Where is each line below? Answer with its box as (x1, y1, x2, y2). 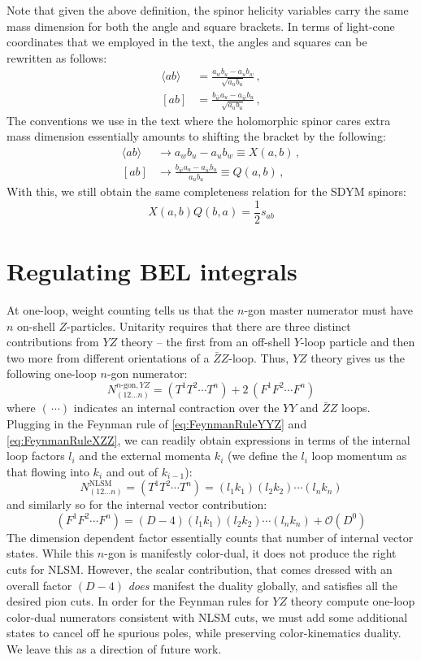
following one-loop (7, 365, 97, 382)
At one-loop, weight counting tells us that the (7, 301, 234, 318)
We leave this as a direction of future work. (7, 640, 222, 658)
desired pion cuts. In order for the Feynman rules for (7, 593, 269, 610)
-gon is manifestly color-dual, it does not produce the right (104, 545, 397, 562)
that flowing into (7, 462, 89, 480)
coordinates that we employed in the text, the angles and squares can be (7, 33, 367, 50)
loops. (341, 399, 371, 416)
